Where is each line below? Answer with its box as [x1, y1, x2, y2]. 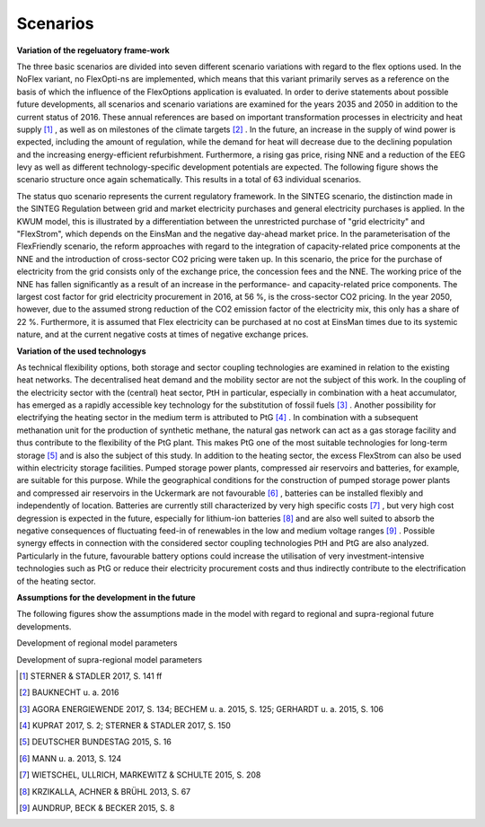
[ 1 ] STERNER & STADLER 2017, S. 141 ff [19, 670, 163, 682]
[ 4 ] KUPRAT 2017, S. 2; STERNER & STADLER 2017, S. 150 [19, 720, 231, 731]
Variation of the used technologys [16, 346, 147, 356]
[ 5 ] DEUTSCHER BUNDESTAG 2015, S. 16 [19, 736, 172, 747]
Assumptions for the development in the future [16, 592, 197, 603]
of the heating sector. [16, 576, 96, 586]
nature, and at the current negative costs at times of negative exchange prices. [16, 329, 309, 340]
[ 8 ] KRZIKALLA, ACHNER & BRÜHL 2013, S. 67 [19, 786, 191, 796]
